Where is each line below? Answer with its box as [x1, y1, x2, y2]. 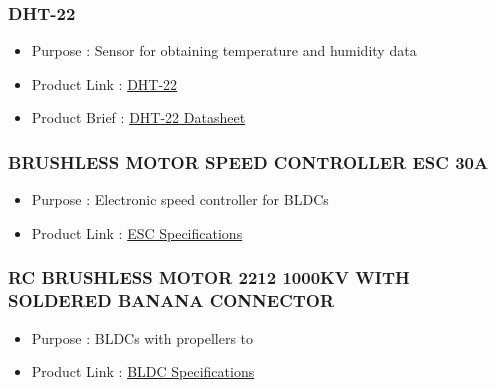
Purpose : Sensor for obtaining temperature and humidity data [31, 40, 417, 61]
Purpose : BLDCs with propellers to [31, 327, 254, 348]
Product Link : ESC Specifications [31, 222, 243, 243]
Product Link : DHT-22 [31, 73, 178, 94]
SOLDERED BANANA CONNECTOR [8, 288, 335, 313]
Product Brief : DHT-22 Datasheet [31, 107, 246, 128]
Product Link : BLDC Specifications [31, 361, 255, 382]
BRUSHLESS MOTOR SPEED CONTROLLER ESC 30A [8, 149, 489, 174]
